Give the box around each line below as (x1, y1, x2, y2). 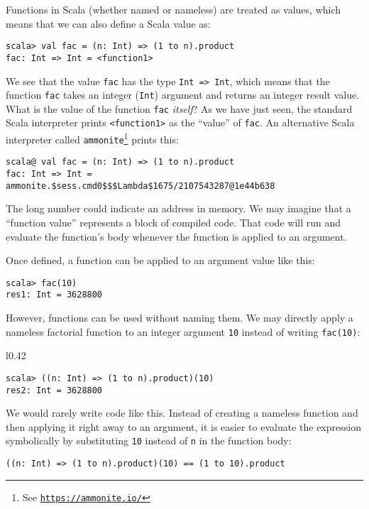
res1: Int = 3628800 (6, 290, 103, 300)
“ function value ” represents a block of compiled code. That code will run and (6, 215, 341, 229)
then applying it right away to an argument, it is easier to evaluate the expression (6, 419, 361, 434)
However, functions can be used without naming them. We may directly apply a (6, 310, 353, 325)
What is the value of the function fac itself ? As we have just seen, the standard (6, 101, 353, 116)
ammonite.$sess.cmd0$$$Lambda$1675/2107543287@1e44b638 (6, 180, 275, 191)
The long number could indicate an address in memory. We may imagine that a (6, 201, 351, 216)
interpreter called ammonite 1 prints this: (6, 130, 179, 146)
